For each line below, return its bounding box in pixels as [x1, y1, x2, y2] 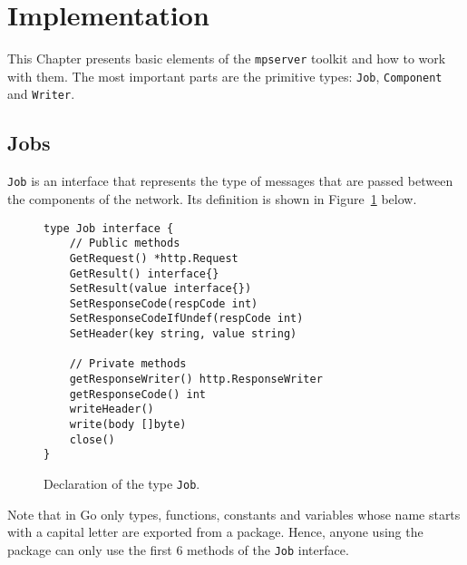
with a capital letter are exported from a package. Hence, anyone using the [7, 522, 423, 541]
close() [69, 433, 115, 446]
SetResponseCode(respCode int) [69, 297, 258, 310]
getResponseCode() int [69, 387, 206, 401]
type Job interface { [44, 221, 174, 235]
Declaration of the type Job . [44, 474, 200, 493]
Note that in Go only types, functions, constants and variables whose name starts [7, 504, 461, 523]
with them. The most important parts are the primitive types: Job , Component [7, 66, 443, 85]
